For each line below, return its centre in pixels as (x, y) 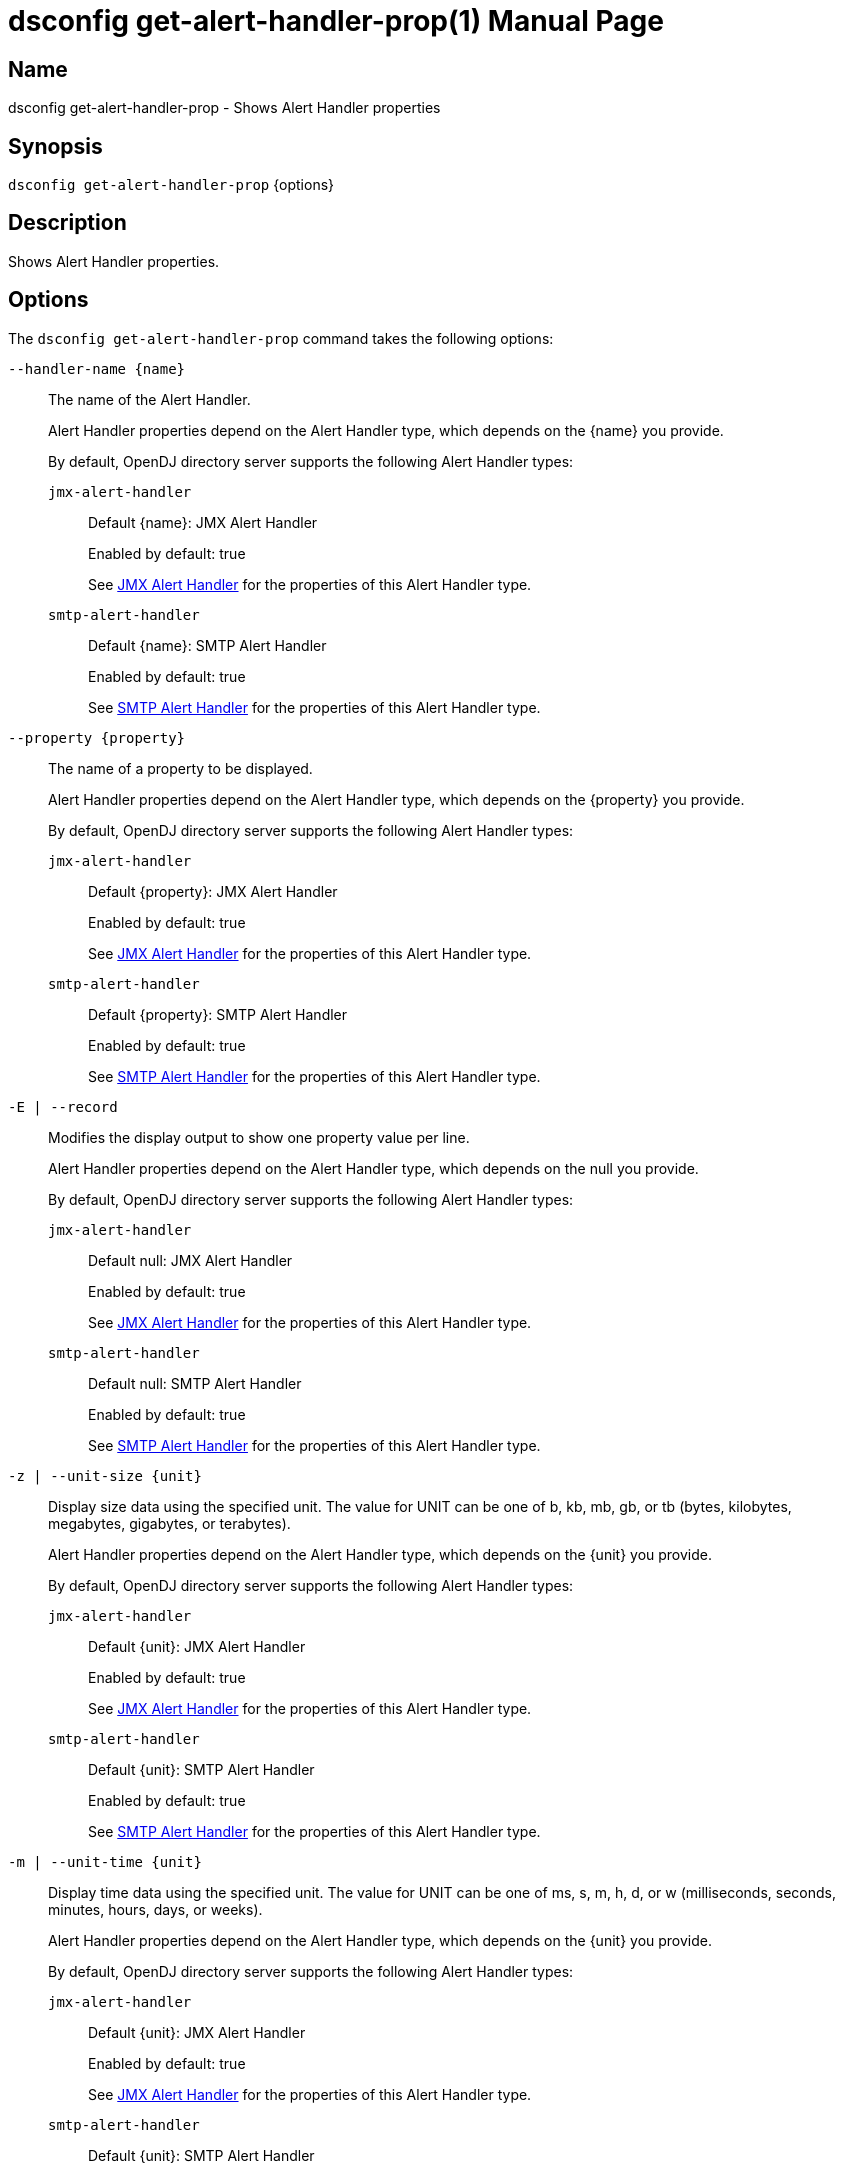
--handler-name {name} (97, 368)
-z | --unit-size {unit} (105, 1475)
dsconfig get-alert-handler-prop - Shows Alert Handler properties (224, 108)
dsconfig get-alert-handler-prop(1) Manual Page (336, 21)
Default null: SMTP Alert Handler (195, 1383)
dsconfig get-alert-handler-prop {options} (171, 185)
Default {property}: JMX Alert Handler (213, 891)
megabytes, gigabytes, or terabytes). (169, 1523)
